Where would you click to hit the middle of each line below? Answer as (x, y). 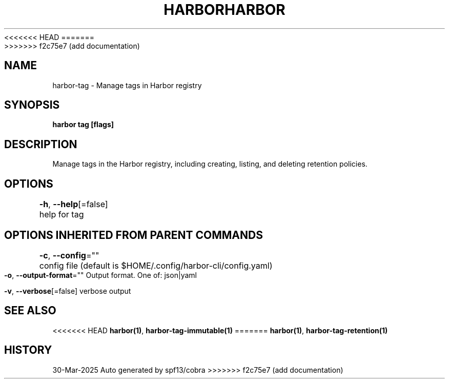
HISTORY (28, 350)
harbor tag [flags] (83, 125)
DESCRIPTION (41, 144)
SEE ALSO (30, 311)
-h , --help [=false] (74, 204)
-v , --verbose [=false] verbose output (68, 291)
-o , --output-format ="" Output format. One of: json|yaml (100, 275)
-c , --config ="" (69, 255)
